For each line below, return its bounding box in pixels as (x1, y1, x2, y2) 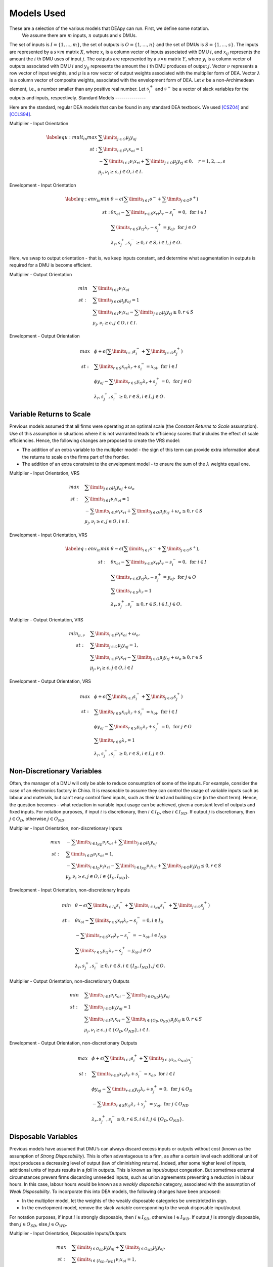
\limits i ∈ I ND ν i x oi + (76, 839, 118, 846)
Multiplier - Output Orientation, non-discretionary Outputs (9, 978, 130, 984)
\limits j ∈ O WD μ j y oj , (124, 1244, 165, 1252)
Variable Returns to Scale (9, 410, 91, 419)
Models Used (9, 8, 66, 19)
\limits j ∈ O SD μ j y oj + (76, 1244, 119, 1252)
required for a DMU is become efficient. (9, 262, 92, 268)
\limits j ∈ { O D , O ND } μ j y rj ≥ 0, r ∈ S (130, 1016, 202, 1024)
